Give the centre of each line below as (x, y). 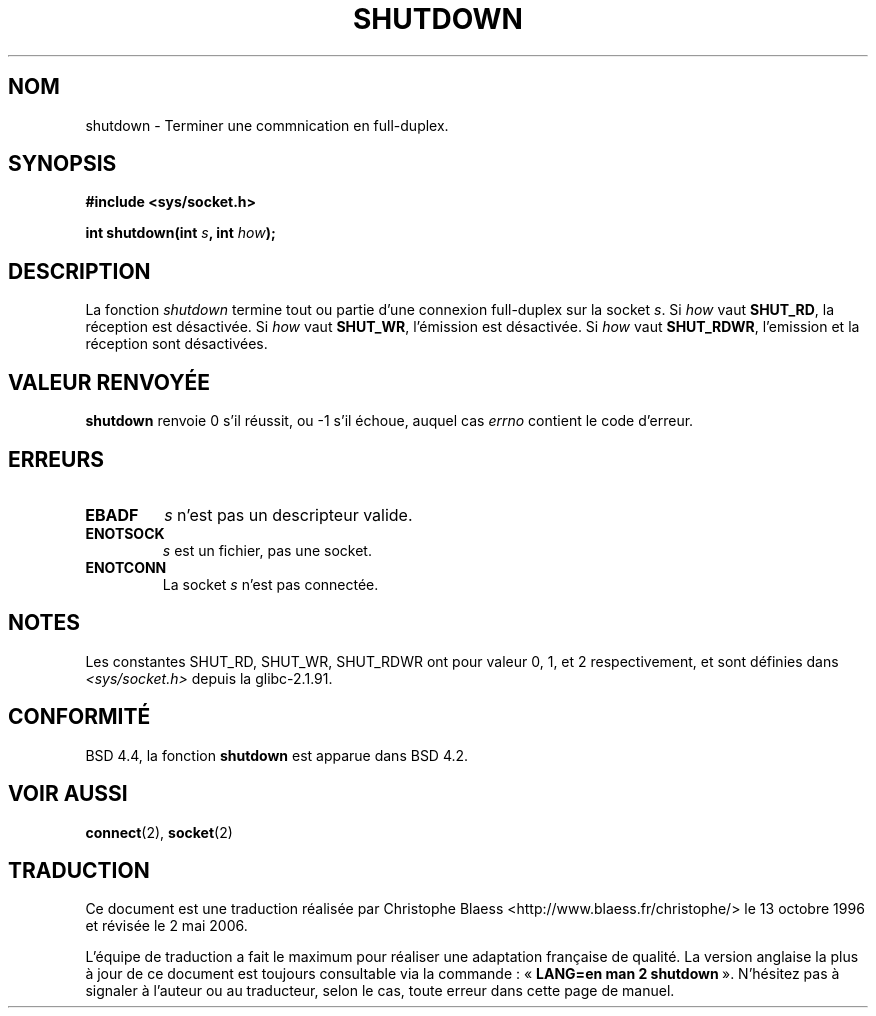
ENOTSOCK (125, 533)
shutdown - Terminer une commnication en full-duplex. (267, 125)
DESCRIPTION (79, 271)
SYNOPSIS (62, 164)
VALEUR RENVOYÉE (109, 382)
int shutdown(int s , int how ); (180, 233)
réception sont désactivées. (176, 344)
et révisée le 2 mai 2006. (166, 926)
